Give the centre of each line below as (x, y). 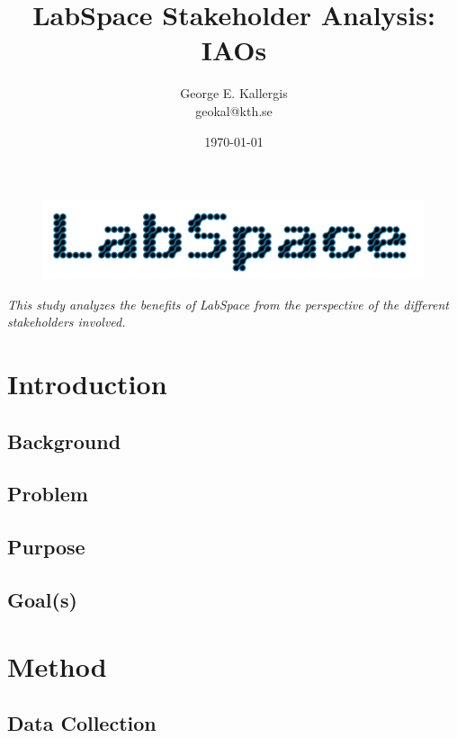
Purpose (46, 547)
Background (64, 441)
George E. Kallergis (234, 93)
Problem (48, 494)
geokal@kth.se (234, 110)
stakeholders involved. (67, 322)
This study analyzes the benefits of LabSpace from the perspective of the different (228, 304)
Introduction (87, 384)
